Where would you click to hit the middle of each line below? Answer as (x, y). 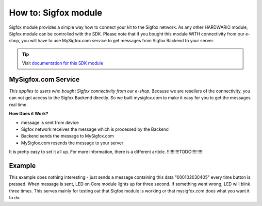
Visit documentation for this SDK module (63, 63)
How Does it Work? (29, 114)
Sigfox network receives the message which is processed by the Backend (95, 129)
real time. (18, 104)
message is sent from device (50, 122)
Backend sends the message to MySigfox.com (67, 136)
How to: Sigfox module (56, 13)
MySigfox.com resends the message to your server (72, 143)
